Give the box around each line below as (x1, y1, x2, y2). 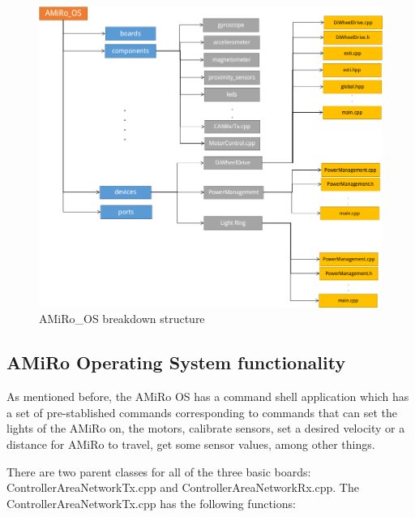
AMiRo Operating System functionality (6, 350, 346, 375)
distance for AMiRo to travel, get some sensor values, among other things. (6, 435, 375, 452)
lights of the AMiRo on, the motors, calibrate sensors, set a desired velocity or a (6, 420, 405, 437)
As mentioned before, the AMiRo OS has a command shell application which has (6, 388, 409, 405)
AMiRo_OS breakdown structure (39, 310, 205, 327)
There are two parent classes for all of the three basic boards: (6, 463, 311, 480)
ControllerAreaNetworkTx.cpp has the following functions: (6, 494, 296, 511)
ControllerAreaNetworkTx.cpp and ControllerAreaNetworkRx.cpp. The (6, 479, 359, 496)
